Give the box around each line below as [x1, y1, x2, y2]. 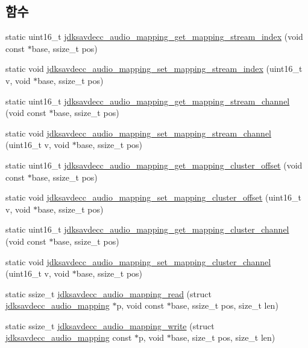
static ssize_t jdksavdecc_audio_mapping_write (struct [5, 319, 215, 332]
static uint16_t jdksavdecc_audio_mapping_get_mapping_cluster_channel [5, 223, 289, 236]
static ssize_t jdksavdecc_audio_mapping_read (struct [5, 287, 212, 300]
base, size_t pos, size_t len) [171, 331, 275, 344]
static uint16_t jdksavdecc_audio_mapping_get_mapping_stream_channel [5, 94, 290, 107]
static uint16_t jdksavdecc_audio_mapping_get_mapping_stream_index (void [5, 30, 303, 43]
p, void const [116, 299, 165, 312]
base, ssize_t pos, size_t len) [171, 299, 278, 312]
